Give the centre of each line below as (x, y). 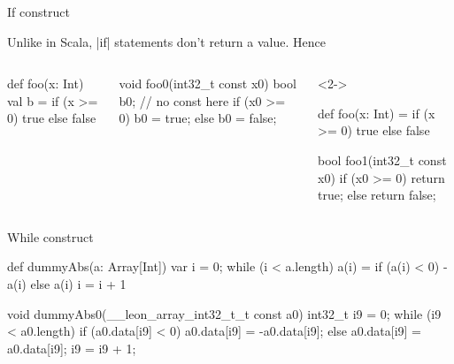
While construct (50, 236)
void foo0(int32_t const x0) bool (208, 83)
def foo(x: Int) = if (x (377, 113)
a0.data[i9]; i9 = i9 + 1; (72, 348)
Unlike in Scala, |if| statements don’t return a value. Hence (166, 41)
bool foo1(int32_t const (382, 159)
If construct (38, 11)
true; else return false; (377, 195)
